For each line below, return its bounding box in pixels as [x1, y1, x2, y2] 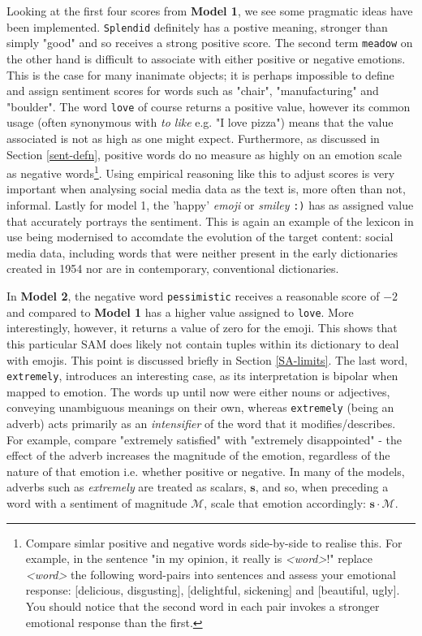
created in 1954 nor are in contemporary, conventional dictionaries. [6, 260, 339, 277]
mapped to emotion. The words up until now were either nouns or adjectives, [6, 383, 390, 400]
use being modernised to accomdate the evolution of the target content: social [6, 228, 394, 245]
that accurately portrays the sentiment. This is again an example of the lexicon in [6, 212, 414, 229]
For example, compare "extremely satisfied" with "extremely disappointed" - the [6, 430, 403, 448]
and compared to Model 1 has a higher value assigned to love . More [6, 303, 354, 320]
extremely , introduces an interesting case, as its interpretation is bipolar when [6, 367, 398, 384]
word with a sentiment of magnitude [6, 494, 187, 511]
